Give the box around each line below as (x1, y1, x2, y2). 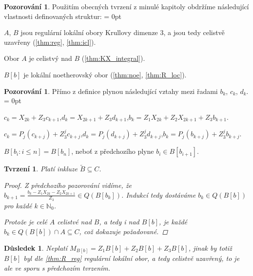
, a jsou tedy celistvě (163, 27, 225, 37)
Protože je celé (4, 217, 47, 227)
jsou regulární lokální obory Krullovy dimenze (20, 27, 158, 37)
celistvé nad (57, 217, 92, 227)
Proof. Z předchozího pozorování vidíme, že (4, 180, 132, 190)
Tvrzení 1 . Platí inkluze (4, 164, 78, 174)
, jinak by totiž (188, 242, 232, 253)
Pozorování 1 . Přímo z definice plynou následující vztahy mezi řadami (4, 86, 218, 96)
